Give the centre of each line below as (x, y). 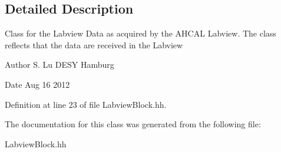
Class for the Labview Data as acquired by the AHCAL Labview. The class (140, 33)
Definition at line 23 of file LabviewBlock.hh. (86, 104)
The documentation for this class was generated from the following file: (133, 124)
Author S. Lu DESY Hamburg (59, 65)
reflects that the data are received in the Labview (94, 44)
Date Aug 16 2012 (37, 84)
